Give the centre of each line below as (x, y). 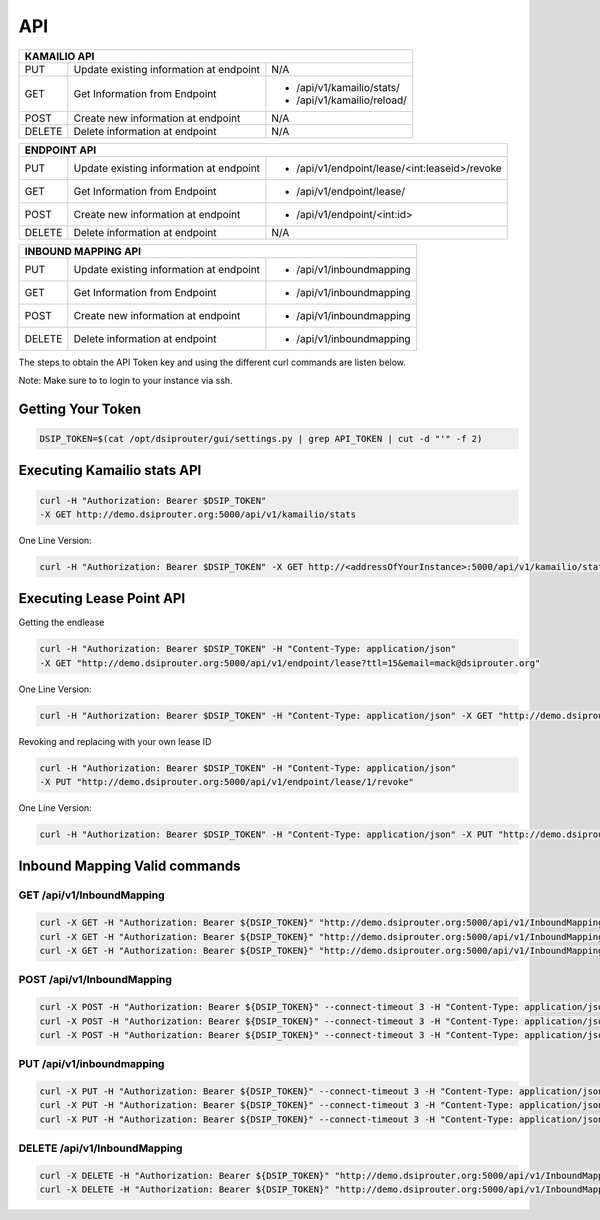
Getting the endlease (61, 622)
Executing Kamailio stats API (110, 470)
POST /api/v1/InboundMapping (95, 980)
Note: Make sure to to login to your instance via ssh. (126, 380)
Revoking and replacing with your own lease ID (115, 741)
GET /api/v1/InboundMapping (91, 895)
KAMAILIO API (59, 56)
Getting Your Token (80, 408)
